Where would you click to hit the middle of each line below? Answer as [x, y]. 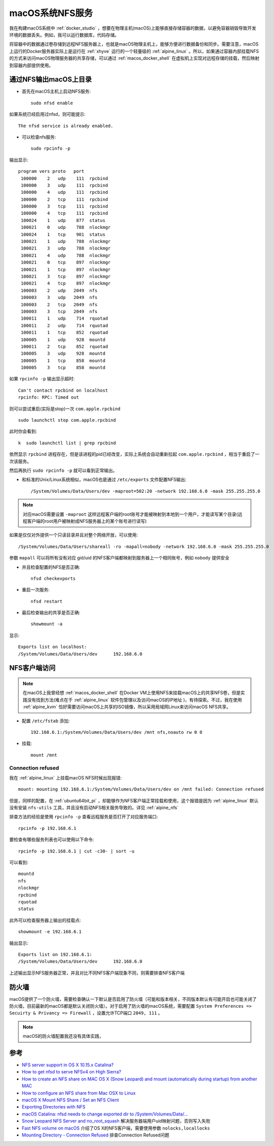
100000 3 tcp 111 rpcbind [64, 206]
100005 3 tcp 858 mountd [63, 368]
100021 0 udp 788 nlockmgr [66, 227]
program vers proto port [51, 171]
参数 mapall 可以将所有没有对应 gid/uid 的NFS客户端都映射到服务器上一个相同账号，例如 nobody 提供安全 [119, 558]
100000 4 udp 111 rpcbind [64, 192]
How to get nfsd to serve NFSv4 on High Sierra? [71, 1072]
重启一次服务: [36, 590]
